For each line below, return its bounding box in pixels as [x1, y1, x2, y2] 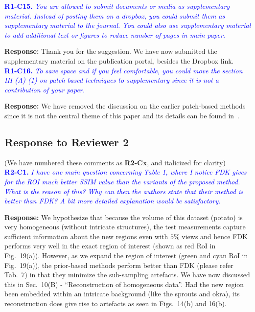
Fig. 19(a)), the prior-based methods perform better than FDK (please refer [4, 260, 233, 270]
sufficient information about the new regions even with [4, 231, 168, 241]
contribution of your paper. [4, 84, 85, 94]
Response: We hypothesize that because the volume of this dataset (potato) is [4, 212, 243, 222]
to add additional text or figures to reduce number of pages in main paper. [4, 29, 226, 40]
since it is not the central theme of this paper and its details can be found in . [4, 110, 239, 120]
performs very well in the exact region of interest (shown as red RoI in [4, 241, 216, 251]
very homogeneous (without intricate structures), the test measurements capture [4, 222, 246, 232]
